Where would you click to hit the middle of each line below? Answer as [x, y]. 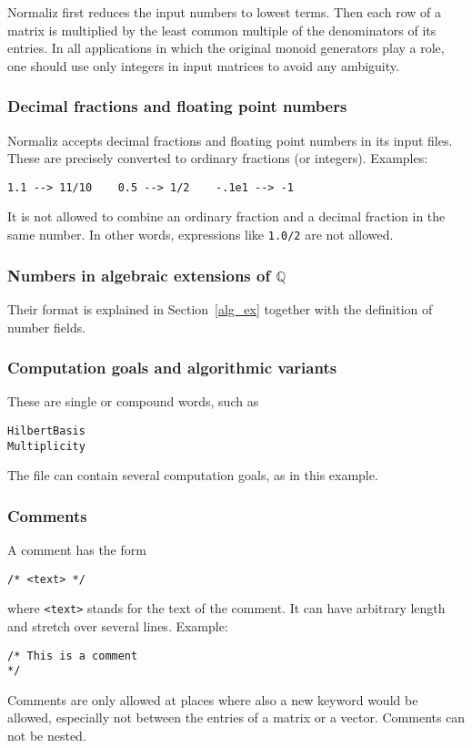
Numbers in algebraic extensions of [139, 275]
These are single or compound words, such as [133, 401]
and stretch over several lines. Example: [118, 625]
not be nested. [47, 736]
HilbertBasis [46, 430]
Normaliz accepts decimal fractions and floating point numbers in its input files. [230, 140]
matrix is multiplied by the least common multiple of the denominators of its [222, 30]
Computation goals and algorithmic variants [172, 368]
